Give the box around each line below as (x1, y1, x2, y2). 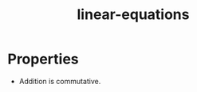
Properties (7, 50, 79, 68)
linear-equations (77, 6, 190, 24)
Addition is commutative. (18, 76, 101, 86)
